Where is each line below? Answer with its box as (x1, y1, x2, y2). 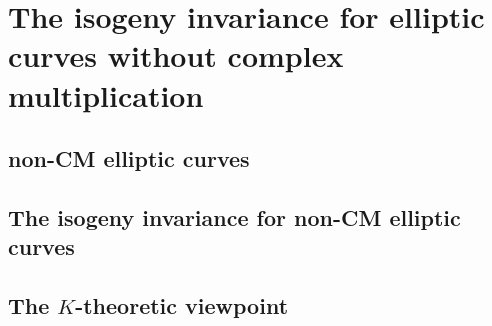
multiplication (8, 74, 204, 115)
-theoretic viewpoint (75, 290, 289, 321)
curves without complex (8, 35, 344, 76)
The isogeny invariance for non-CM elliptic (8, 201, 461, 232)
